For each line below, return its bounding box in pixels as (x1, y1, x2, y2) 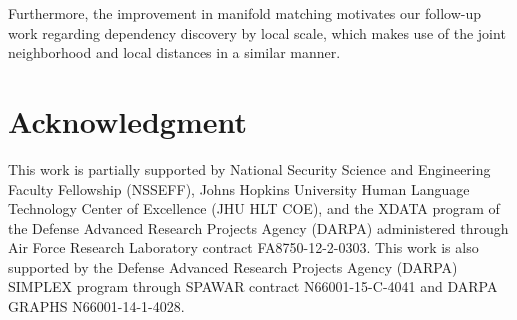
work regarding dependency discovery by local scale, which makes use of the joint (8, 22, 506, 43)
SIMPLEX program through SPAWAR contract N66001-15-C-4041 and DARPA (8, 276, 498, 297)
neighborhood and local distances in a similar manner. (8, 42, 341, 63)
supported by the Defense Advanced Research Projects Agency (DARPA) (8, 256, 458, 277)
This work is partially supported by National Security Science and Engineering (8, 158, 491, 179)
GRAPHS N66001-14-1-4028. (8, 296, 185, 317)
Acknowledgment (8, 100, 247, 141)
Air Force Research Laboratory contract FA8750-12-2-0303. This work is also (8, 237, 479, 258)
